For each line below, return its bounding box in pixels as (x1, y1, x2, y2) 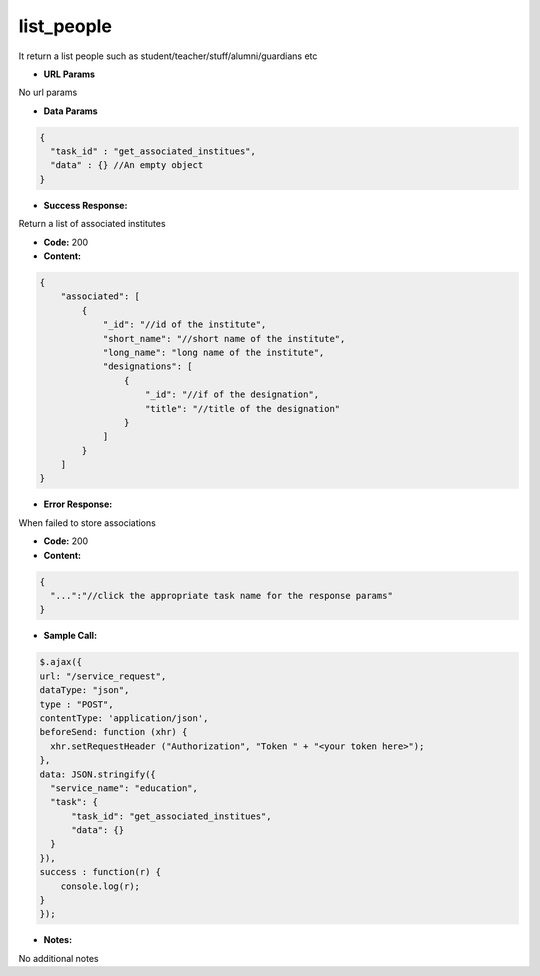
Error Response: (43, 498, 113, 510)
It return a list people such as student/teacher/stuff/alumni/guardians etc (18, 50, 318, 62)
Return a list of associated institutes (18, 218, 166, 230)
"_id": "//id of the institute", (102, 319, 267, 330)
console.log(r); (60, 880, 140, 892)
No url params (18, 86, 78, 99)
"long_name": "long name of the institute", (102, 346, 325, 358)
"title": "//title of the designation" (145, 403, 341, 414)
